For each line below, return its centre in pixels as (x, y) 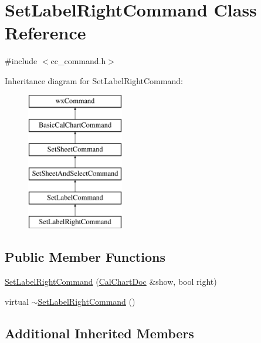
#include (21, 61)
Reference (45, 33)
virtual (17, 301)
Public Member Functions (85, 257)
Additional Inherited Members (99, 333)
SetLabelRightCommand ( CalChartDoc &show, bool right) (111, 282)
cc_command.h (78, 61)
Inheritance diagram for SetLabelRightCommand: (94, 80)
